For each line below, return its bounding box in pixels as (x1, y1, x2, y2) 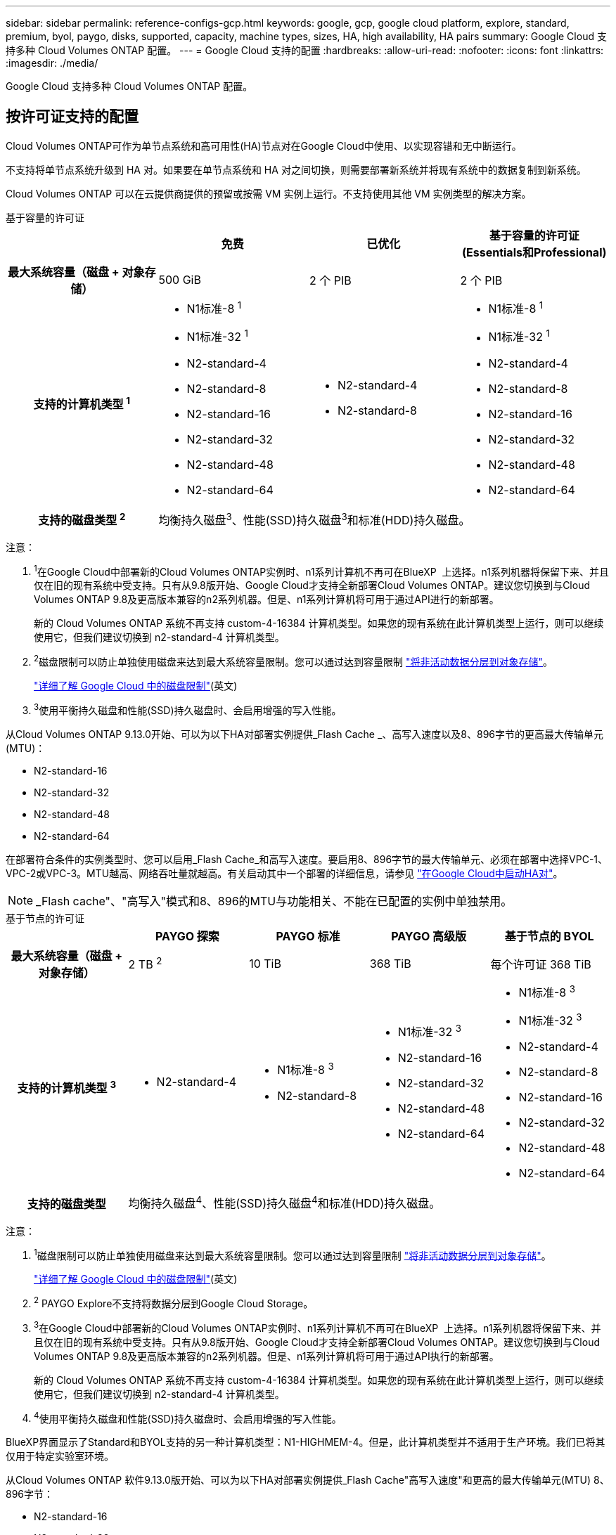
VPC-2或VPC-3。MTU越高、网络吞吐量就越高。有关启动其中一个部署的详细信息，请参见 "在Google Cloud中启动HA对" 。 (6, 867, 563, 879)
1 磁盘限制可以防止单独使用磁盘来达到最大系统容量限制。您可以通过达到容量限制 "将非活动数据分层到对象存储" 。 (34, 1247, 551, 1262)
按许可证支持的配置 (6, 108, 139, 126)
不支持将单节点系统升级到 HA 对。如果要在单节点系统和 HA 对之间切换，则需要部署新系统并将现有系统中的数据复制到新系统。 (6, 163, 586, 176)
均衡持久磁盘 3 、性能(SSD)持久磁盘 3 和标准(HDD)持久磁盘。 (158, 510, 470, 527)
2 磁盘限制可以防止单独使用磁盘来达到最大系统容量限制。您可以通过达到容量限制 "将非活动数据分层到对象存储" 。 (34, 654, 553, 668)
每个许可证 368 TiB (490, 957, 591, 971)
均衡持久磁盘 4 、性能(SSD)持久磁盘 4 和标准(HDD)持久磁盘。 (128, 1194, 441, 1211)
